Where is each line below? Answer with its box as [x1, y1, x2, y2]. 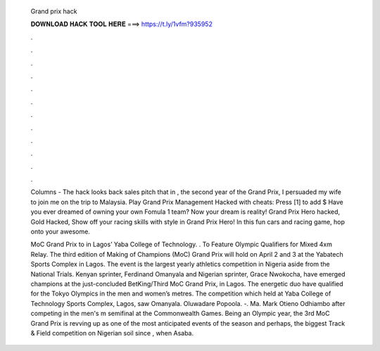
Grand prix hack [30, 7, 77, 15]
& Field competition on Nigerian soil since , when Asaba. [30, 328, 194, 337]
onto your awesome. [30, 227, 91, 236]
